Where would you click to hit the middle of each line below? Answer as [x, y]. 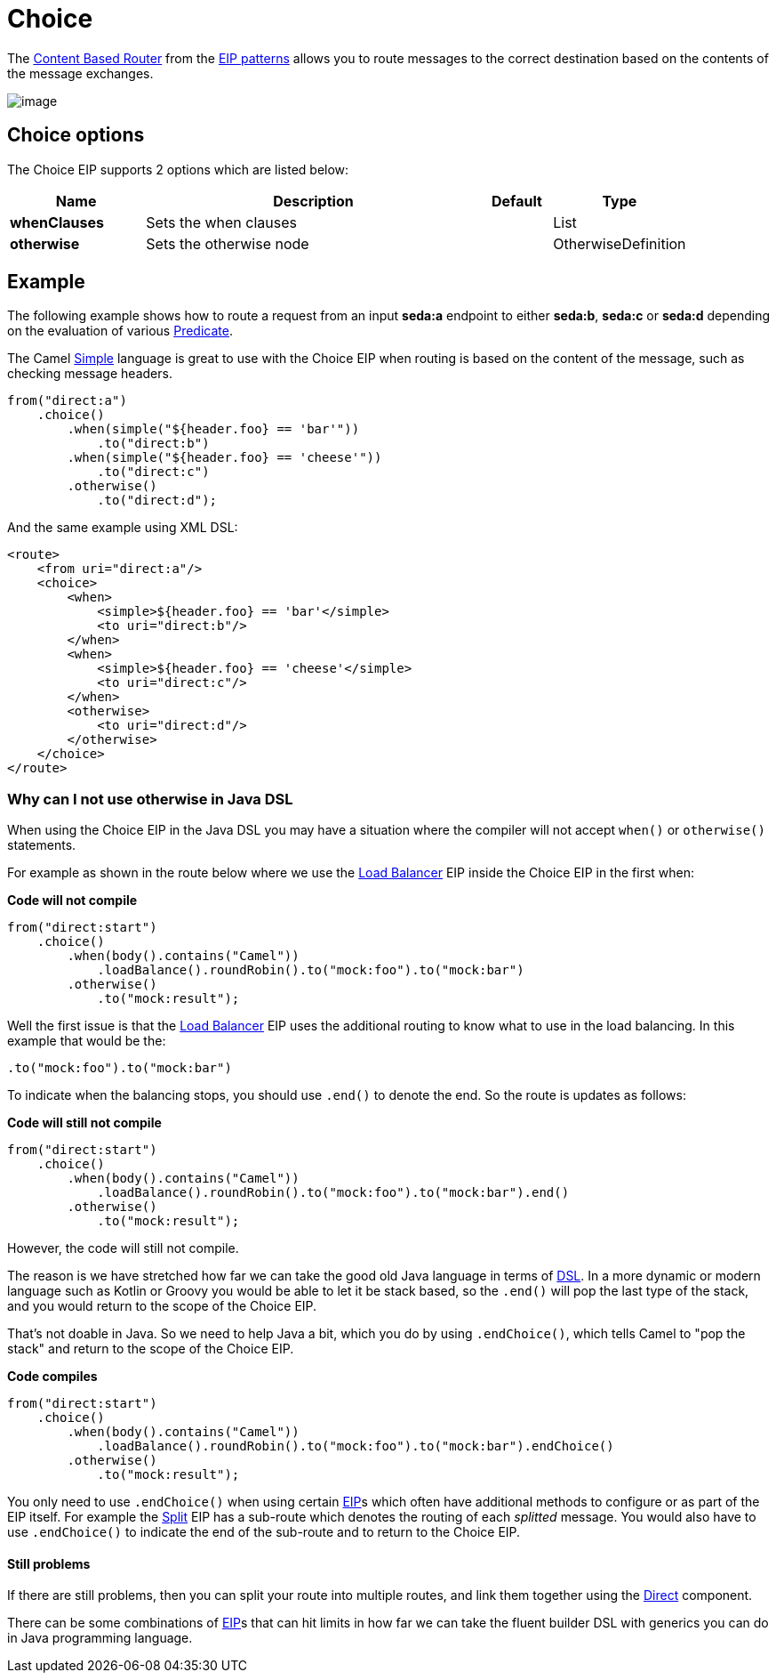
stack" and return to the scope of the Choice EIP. [151, 1349]
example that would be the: [87, 1041]
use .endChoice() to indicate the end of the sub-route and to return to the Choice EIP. [264, 1532]
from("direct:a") [67, 401]
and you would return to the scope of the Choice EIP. [162, 1306]
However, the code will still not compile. [123, 1248]
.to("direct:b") [153, 444]
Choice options [76, 135]
